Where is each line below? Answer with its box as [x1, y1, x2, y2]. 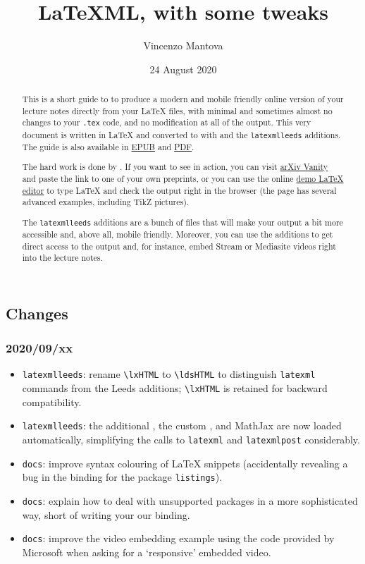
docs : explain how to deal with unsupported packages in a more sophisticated [22, 493, 358, 508]
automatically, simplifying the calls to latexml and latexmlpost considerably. [22, 432, 360, 447]
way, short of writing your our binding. [22, 507, 190, 522]
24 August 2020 [149, 61, 217, 76]
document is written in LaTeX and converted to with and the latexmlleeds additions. [22, 128, 341, 140]
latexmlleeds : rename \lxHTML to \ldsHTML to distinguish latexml [22, 367, 316, 381]
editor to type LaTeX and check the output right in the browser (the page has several [22, 184, 337, 196]
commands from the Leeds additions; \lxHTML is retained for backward [22, 381, 328, 396]
